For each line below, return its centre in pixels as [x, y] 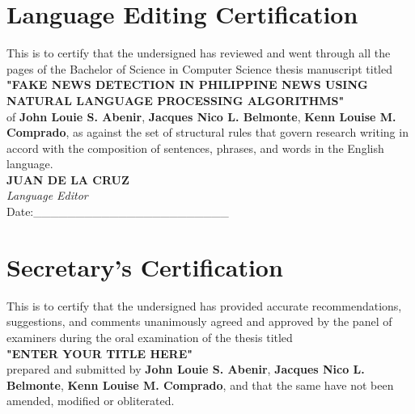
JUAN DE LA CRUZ [68, 179]
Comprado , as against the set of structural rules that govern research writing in [207, 132]
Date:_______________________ [118, 211]
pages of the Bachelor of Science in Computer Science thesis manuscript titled [199, 68]
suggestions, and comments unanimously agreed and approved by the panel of [199, 321]
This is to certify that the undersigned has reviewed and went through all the [199, 53]
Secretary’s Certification [145, 266]
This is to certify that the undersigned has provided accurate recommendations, [204, 305]
